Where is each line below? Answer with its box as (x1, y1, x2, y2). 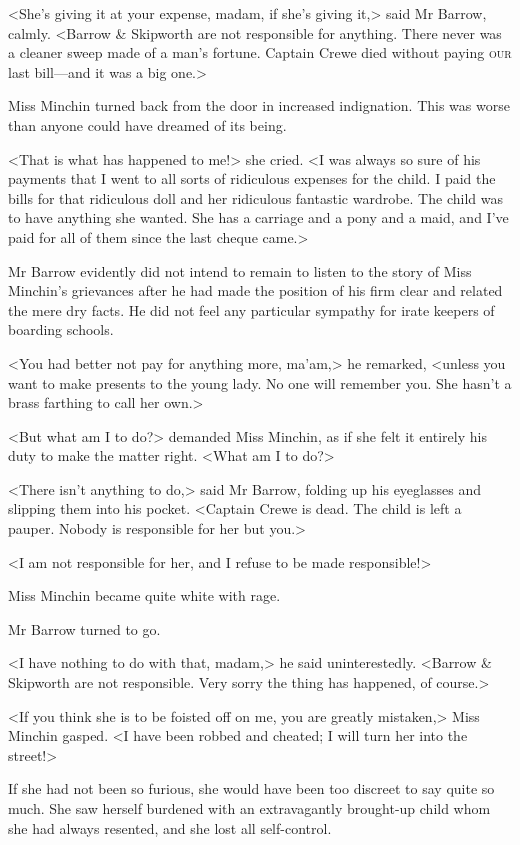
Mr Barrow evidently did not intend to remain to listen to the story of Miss (8, 260, 472, 281)
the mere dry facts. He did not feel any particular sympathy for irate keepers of (8, 299, 495, 320)
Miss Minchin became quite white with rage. (8, 585, 281, 606)
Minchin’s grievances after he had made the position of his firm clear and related (8, 280, 503, 301)
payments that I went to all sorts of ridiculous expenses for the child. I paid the (8, 168, 496, 189)
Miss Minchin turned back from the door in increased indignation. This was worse (8, 95, 510, 116)
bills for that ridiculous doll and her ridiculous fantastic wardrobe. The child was (8, 187, 503, 208)
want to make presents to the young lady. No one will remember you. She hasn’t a (8, 372, 512, 393)
